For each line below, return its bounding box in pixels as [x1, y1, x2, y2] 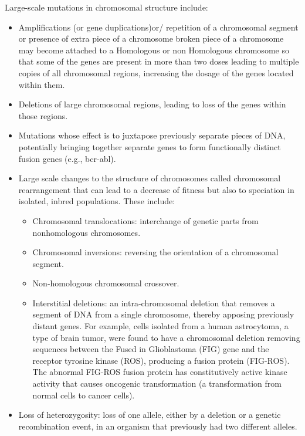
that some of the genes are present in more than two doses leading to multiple [18, 55, 299, 67]
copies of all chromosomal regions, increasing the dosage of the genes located [18, 66, 294, 79]
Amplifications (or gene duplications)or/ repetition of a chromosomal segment [18, 21, 299, 33]
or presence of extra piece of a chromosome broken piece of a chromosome [18, 32, 284, 45]
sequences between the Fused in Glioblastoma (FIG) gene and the [32, 343, 269, 355]
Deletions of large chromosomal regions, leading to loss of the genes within [18, 98, 286, 110]
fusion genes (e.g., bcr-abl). [18, 152, 116, 164]
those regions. [18, 109, 68, 121]
